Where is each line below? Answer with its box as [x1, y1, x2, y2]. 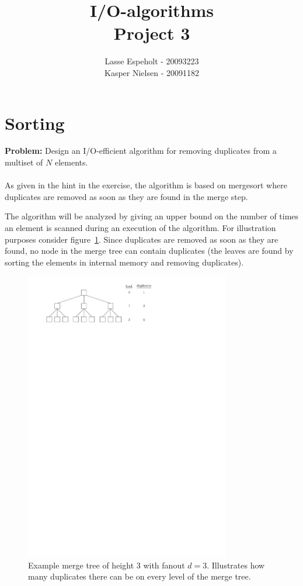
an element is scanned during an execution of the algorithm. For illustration [5, 222, 276, 233]
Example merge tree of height [28, 559, 134, 571]
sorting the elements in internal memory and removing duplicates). [5, 256, 244, 268]
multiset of [5, 156, 43, 168]
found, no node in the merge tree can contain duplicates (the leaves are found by [5, 244, 294, 257]
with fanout [143, 559, 185, 571]
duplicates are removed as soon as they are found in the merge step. [5, 190, 248, 202]
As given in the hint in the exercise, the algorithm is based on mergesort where [5, 179, 287, 191]
